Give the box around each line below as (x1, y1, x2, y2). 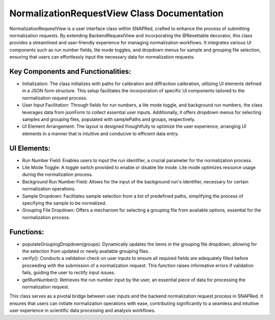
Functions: (9, 227, 44, 236)
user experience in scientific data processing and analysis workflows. (9, 307, 156, 313)
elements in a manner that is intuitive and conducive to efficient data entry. (22, 130, 179, 137)
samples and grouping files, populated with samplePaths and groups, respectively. (22, 116, 196, 122)
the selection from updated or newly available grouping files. (22, 248, 150, 254)
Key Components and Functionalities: (9, 67, 131, 76)
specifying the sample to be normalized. (22, 200, 107, 206)
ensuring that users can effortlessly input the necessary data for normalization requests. (9, 54, 195, 60)
